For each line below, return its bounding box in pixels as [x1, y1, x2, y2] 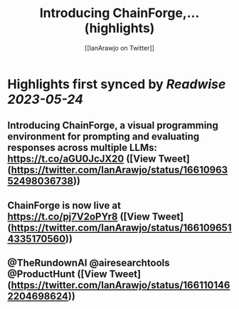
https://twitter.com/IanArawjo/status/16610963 [11, 164, 228, 176]
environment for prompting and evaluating [7, 130, 200, 143]
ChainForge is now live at [7, 199, 121, 211]
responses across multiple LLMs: [7, 142, 158, 154]
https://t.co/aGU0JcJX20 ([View [7, 153, 156, 165]
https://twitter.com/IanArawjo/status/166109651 [11, 221, 232, 234]
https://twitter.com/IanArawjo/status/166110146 [11, 279, 230, 291]
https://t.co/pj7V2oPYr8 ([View [7, 210, 151, 222]
